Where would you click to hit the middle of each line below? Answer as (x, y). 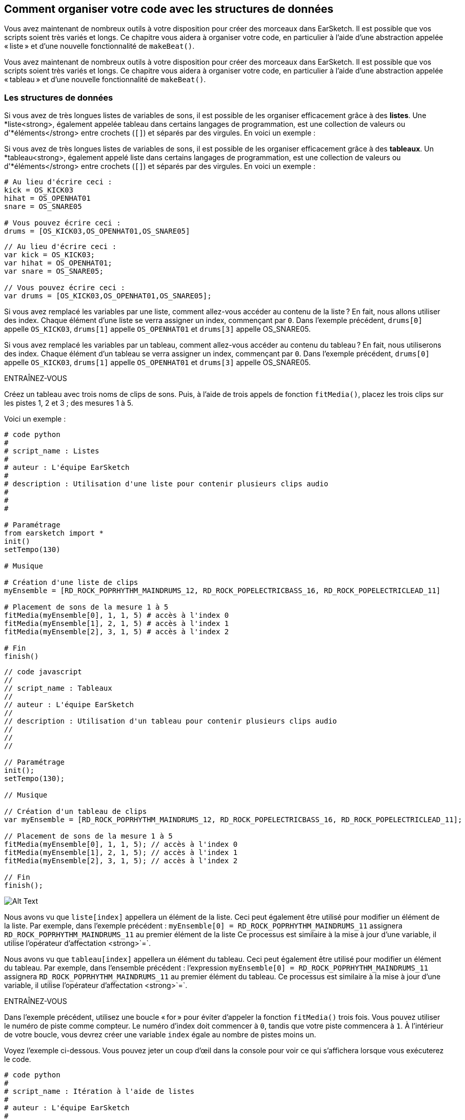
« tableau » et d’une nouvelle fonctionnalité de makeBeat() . (105, 80)
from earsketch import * (54, 533)
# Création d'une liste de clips (71, 583)
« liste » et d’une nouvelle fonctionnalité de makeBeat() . (99, 46)
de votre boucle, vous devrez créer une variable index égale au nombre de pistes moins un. (160, 1035)
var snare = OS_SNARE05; (54, 271)
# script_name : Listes (52, 451)
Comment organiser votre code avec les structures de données (169, 9)
